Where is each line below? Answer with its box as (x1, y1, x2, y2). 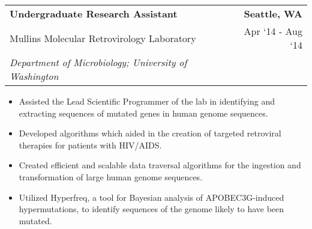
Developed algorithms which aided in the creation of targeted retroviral (19, 127, 281, 139)
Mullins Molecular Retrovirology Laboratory (10, 31, 196, 45)
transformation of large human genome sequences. (19, 170, 203, 183)
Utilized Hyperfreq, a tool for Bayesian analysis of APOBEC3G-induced (19, 191, 284, 203)
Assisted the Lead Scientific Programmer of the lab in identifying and (19, 95, 275, 107)
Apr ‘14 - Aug (244, 24, 302, 38)
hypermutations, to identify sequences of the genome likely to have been (19, 203, 284, 215)
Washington (10, 69, 59, 83)
